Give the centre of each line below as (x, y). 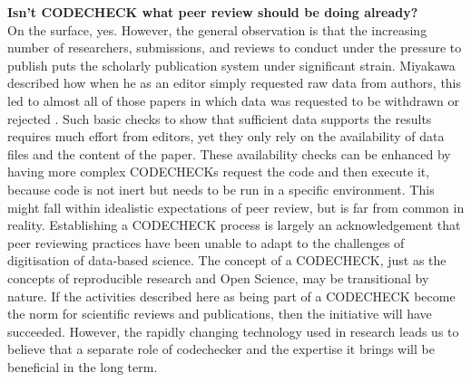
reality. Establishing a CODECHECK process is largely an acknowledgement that (234, 225)
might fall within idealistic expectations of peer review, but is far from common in (236, 207)
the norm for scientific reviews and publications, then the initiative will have (220, 314)
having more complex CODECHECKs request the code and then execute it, (219, 172)
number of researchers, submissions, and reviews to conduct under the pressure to (235, 48)
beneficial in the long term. (83, 366)
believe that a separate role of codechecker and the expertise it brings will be (221, 349)
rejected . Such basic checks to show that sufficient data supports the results (220, 118)
